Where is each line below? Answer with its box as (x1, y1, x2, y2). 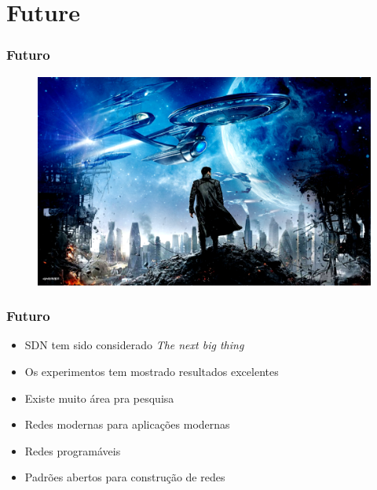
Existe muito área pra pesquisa (24, 389, 174, 406)
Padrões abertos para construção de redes (24, 469, 225, 485)
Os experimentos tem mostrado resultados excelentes (24, 363, 279, 379)
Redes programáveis (24, 442, 121, 459)
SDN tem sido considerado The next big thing (24, 337, 244, 353)
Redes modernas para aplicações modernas (24, 416, 230, 433)
